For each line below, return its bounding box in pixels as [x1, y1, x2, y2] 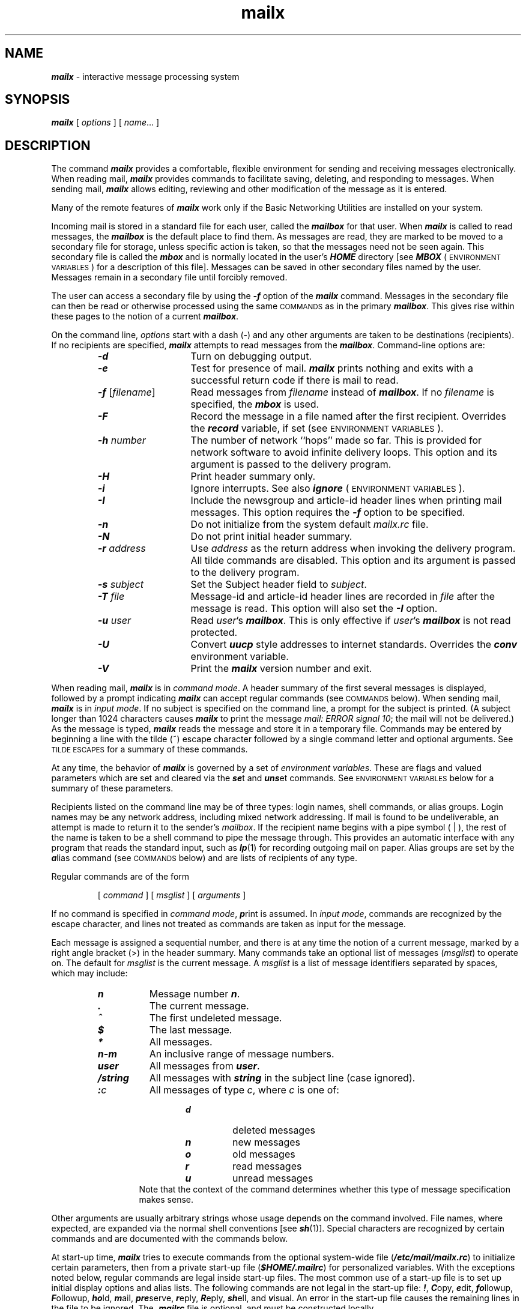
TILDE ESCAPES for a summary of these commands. [51, 744, 248, 755]
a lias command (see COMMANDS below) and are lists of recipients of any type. [51, 853, 358, 863]
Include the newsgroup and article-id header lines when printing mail [190, 494, 502, 507]
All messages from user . [149, 1060, 260, 1072]
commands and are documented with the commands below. [51, 1233, 288, 1244]
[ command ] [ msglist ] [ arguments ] [97, 890, 246, 901]
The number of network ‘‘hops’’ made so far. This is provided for [190, 434, 482, 447]
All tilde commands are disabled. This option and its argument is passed [190, 554, 516, 567]
